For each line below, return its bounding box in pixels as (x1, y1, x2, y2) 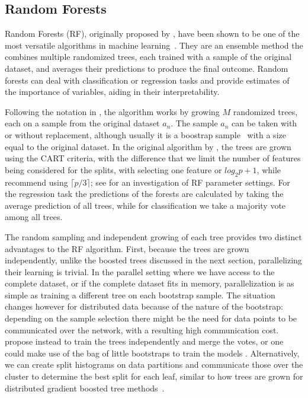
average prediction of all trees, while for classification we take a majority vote (5, 199, 286, 211)
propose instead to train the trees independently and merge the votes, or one (5, 335, 284, 348)
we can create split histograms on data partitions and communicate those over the (5, 358, 303, 371)
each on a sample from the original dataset (5, 117, 160, 129)
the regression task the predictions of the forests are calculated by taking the (5, 187, 284, 200)
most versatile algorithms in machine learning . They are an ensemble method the (5, 39, 303, 51)
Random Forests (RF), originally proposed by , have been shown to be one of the (5, 27, 300, 40)
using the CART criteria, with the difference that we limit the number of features (5, 152, 301, 164)
